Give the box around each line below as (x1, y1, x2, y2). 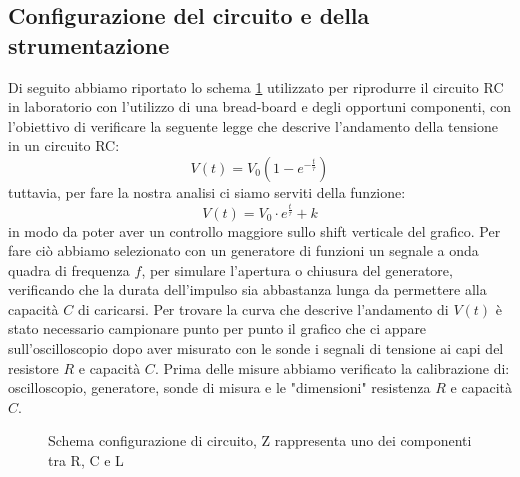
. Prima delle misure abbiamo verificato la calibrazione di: (154, 357, 510, 378)
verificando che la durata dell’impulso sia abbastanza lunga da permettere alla (8, 279, 487, 300)
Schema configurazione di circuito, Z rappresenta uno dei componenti (48, 430, 472, 451)
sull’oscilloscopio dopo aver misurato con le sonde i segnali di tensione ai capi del (8, 338, 504, 359)
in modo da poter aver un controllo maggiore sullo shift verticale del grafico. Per (8, 220, 501, 241)
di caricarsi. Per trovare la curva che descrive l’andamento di (77, 298, 449, 319)
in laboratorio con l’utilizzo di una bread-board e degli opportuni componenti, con (8, 96, 512, 117)
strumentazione (8, 29, 170, 60)
